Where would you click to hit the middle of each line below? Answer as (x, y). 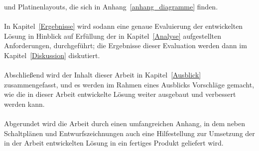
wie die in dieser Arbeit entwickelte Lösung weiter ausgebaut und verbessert (120, 94)
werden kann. (24, 104)
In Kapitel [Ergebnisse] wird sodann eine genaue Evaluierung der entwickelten (124, 26)
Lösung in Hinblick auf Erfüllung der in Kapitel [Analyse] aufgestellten (113, 36)
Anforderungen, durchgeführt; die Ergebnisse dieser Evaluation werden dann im (126, 45)
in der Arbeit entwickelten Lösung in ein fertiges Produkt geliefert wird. (114, 143)
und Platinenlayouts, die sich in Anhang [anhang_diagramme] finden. (111, 6)
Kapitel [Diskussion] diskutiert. (52, 55)
